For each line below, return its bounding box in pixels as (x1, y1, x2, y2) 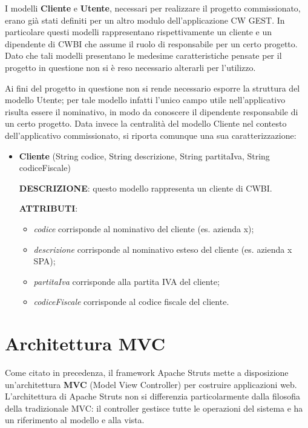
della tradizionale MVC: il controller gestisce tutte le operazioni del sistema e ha (5, 401, 303, 414)
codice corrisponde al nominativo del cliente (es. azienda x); (33, 222, 254, 235)
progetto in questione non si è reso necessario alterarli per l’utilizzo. (5, 61, 256, 73)
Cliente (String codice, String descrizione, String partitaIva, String (19, 149, 270, 162)
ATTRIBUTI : (19, 202, 78, 215)
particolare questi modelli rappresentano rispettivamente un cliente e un (5, 25, 272, 38)
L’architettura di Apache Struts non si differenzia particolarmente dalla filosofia (5, 390, 300, 403)
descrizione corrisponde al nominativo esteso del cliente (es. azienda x (33, 242, 292, 255)
